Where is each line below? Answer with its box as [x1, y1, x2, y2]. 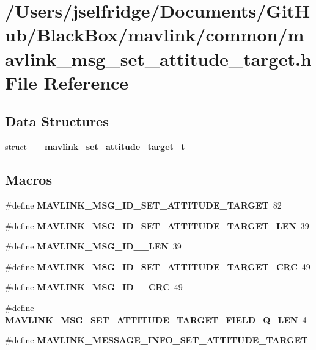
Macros [5, 170, 52, 189]
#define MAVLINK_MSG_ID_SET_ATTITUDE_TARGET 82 [5, 198, 282, 211]
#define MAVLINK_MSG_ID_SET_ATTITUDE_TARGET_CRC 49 [5, 260, 310, 273]
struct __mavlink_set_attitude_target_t [5, 140, 185, 153]
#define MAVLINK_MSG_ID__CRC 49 [5, 280, 183, 293]
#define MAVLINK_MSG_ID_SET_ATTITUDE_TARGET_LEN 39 [5, 219, 309, 232]
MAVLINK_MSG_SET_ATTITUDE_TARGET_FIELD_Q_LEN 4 [5, 313, 307, 326]
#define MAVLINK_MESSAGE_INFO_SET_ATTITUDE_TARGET [5, 334, 308, 346]
